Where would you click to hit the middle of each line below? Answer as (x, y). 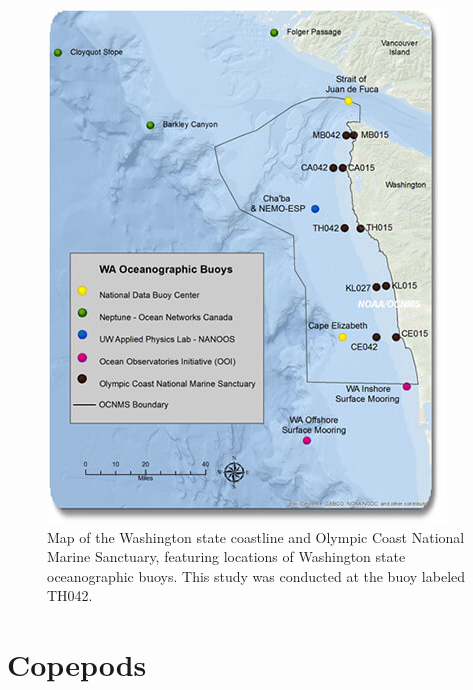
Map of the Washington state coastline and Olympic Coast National (256, 536)
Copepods (77, 664)
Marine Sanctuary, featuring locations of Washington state (226, 556)
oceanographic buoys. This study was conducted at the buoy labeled (256, 575)
